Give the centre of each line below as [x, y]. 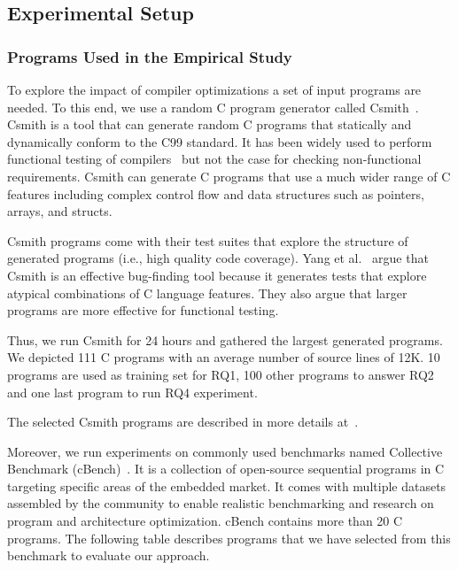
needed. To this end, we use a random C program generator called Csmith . [213, 107]
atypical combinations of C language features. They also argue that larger [207, 293]
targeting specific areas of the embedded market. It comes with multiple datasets [227, 485]
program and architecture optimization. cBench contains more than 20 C [205, 521]
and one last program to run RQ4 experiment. [132, 392]
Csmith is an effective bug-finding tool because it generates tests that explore [217, 275]
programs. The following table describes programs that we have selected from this [229, 538]
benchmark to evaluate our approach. [109, 555]
